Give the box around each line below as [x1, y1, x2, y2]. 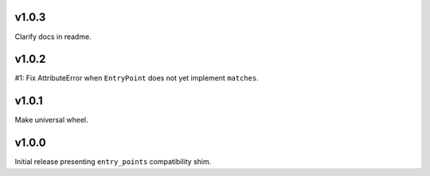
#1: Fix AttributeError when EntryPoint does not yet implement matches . [14, 73, 259, 83]
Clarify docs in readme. [14, 32, 92, 41]
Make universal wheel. [14, 115, 89, 125]
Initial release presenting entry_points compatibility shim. [14, 157, 212, 166]
